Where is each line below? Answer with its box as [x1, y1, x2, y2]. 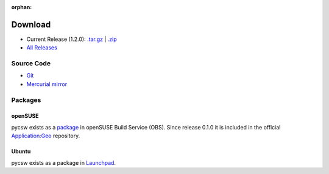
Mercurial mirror [26, 80, 67, 88]
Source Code [11, 59, 51, 68]
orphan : [11, 4, 32, 10]
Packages [11, 95, 41, 104]
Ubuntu [11, 148, 31, 155]
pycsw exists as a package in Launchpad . [11, 159, 116, 166]
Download [11, 19, 51, 30]
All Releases [26, 44, 57, 51]
